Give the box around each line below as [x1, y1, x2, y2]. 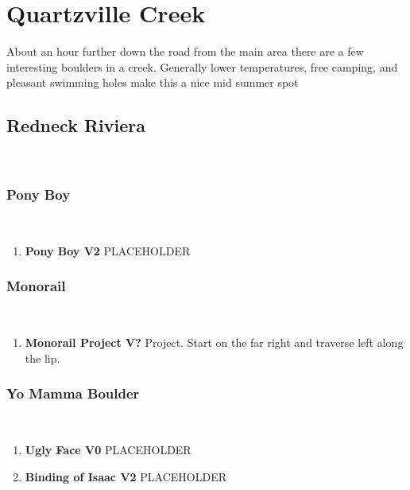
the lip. [25, 349, 60, 366]
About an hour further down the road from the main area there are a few [6, 43, 364, 60]
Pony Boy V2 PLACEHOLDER [25, 242, 191, 259]
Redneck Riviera [6, 113, 145, 138]
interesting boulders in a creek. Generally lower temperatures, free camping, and [6, 58, 398, 75]
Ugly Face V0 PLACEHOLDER [25, 441, 191, 457]
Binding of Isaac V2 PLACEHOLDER [25, 468, 226, 484]
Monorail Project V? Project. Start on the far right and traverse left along [25, 333, 404, 350]
